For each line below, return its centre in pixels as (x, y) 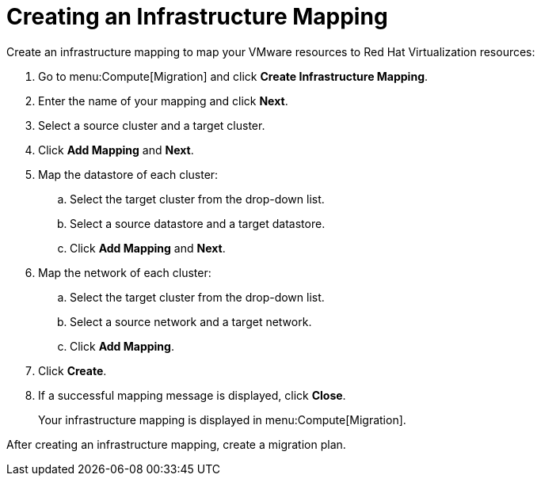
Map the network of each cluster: (125, 272)
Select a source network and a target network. (191, 321)
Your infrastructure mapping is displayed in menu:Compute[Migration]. (222, 419)
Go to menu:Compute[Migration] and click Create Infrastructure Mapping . (233, 76)
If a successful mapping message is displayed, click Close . (192, 395)
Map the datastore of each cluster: (128, 174)
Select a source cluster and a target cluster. (152, 125)
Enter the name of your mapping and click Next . (163, 101)
